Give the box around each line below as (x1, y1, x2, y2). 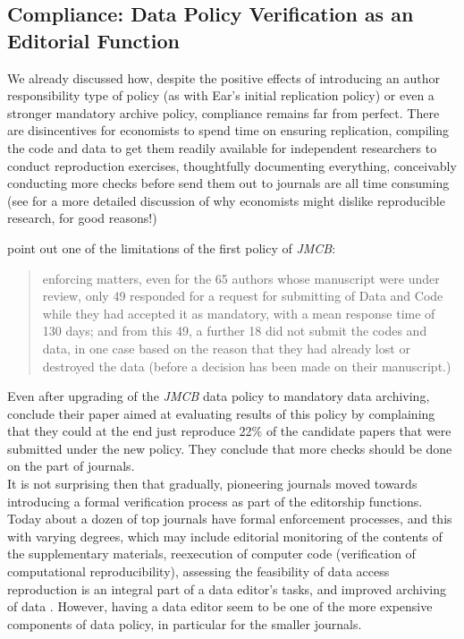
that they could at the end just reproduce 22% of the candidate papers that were (7, 422, 451, 440)
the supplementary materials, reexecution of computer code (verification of (7, 544, 416, 563)
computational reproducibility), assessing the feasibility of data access (7, 562, 390, 581)
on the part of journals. (7, 456, 135, 475)
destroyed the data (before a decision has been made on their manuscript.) (42, 356, 451, 375)
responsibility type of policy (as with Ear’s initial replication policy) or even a (7, 86, 434, 105)
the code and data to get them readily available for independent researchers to (7, 138, 437, 157)
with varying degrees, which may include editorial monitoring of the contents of (7, 526, 443, 545)
